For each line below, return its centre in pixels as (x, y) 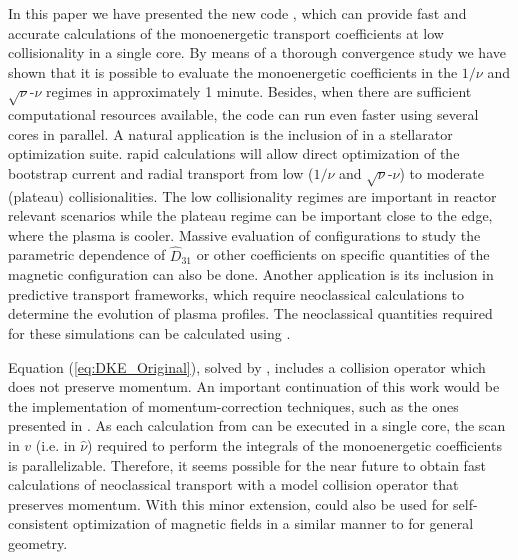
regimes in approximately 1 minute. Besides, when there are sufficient (258, 91)
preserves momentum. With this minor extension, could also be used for (228, 503)
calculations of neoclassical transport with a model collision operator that (233, 484)
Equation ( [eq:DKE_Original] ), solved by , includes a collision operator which (247, 366)
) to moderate (441, 172)
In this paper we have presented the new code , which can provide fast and (237, 13)
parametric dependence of (87, 254)
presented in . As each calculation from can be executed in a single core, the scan (257, 425)
